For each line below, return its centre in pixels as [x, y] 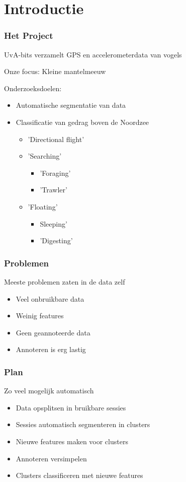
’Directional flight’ [56, 139]
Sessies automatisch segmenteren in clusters [83, 424]
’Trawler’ [54, 190]
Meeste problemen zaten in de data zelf [65, 281]
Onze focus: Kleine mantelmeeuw [55, 71]
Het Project [29, 36]
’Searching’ [45, 156]
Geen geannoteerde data [53, 332]
